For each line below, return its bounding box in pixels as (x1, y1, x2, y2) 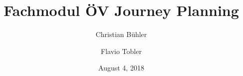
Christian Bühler (95, 29, 147, 39)
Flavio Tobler (101, 45, 142, 56)
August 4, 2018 (98, 62, 144, 73)
